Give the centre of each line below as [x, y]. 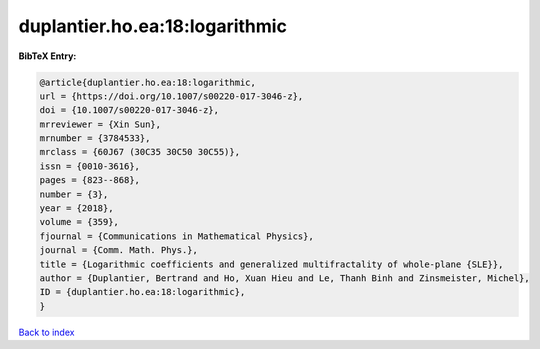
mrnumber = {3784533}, [95, 138]
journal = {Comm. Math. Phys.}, [119, 250]
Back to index [46, 332]
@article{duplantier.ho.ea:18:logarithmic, [148, 82]
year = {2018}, [76, 208]
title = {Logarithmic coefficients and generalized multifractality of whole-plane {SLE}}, [271, 264]
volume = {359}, [79, 222]
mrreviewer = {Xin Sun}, [100, 124]
